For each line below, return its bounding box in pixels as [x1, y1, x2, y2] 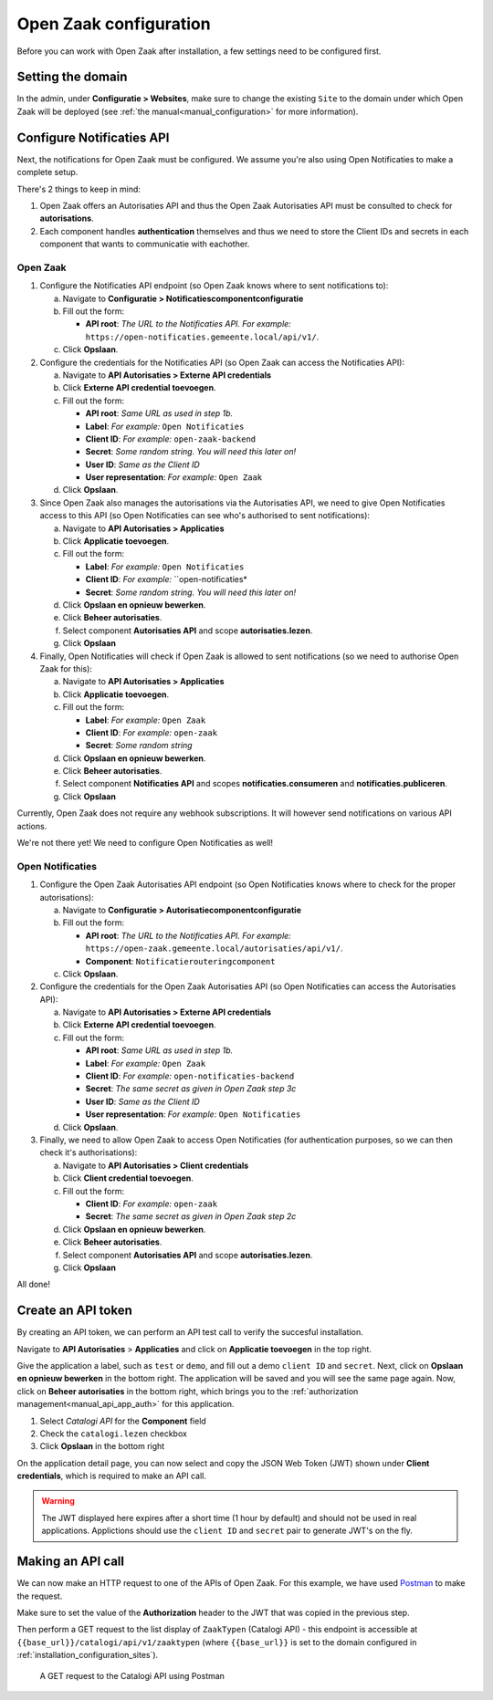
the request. [16, 1590, 63, 1601]
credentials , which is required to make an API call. [16, 1470, 207, 1482]
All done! [16, 1278, 50, 1290]
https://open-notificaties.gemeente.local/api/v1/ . [85, 331, 320, 342]
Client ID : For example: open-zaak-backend [85, 433, 257, 444]
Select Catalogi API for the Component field [39, 1415, 207, 1426]
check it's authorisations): [39, 1147, 138, 1158]
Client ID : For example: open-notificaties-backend [85, 1070, 295, 1081]
